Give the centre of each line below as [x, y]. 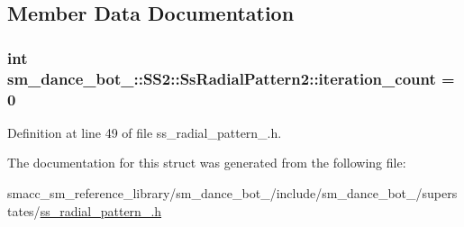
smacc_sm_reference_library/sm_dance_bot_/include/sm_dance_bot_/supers [232, 193]
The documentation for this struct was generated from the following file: [207, 163]
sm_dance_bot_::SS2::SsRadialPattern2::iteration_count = [231, 78]
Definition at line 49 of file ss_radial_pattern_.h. [145, 132]
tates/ [24, 210]
